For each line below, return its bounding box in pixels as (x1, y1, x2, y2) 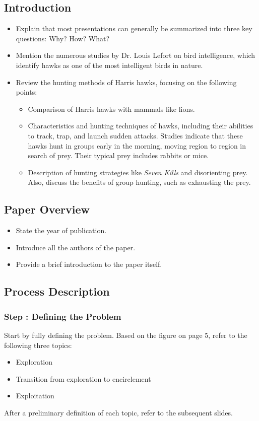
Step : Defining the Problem (4, 310, 121, 322)
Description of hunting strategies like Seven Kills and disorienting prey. (28, 167, 248, 177)
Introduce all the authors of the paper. (16, 242, 136, 252)
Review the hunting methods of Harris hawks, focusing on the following (16, 77, 237, 87)
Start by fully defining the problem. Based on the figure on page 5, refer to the (4, 329, 247, 340)
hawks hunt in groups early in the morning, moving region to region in (28, 140, 246, 151)
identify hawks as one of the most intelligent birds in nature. (16, 59, 203, 70)
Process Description (4, 284, 110, 299)
